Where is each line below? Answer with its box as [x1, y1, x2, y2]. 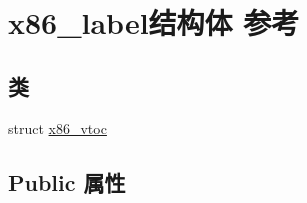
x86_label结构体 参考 [8, 2, 300, 43]
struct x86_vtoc [8, 117, 107, 138]
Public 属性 [8, 166, 126, 197]
